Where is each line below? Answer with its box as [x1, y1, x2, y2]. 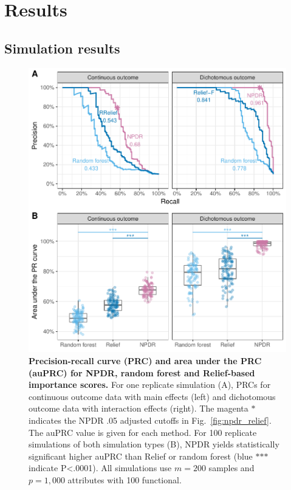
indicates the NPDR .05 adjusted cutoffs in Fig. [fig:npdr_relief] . [29, 414, 272, 427]
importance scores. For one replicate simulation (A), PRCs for [29, 378, 271, 391]
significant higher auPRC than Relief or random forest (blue [29, 449, 253, 462]
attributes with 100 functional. [67, 474, 182, 486]
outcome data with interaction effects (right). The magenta [29, 402, 248, 415]
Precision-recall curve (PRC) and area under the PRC [29, 354, 262, 367]
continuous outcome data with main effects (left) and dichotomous [29, 390, 276, 402]
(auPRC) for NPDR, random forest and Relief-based [29, 366, 255, 379]
